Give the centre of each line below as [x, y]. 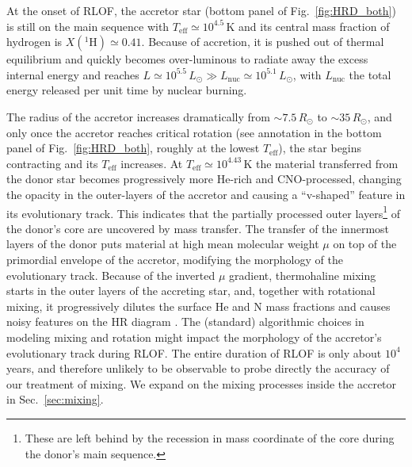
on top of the [365, 244]
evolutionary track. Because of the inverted [111, 275]
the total [370, 74]
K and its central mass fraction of [308, 26]
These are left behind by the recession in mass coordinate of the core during [210, 437]
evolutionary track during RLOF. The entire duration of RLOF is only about [194, 352]
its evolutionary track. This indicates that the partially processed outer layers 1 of [203, 212]
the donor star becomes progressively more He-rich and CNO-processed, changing [204, 179]
